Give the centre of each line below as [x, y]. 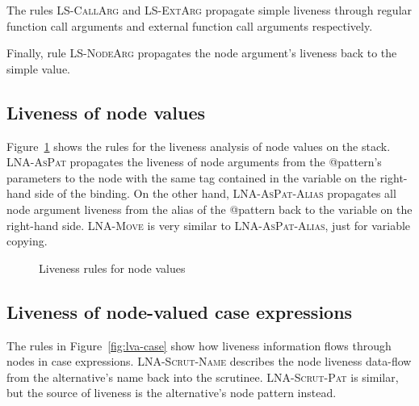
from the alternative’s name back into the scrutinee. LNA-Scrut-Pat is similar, [203, 377]
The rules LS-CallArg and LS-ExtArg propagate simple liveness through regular [209, 10]
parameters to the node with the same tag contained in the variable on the [191, 177]
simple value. [39, 68]
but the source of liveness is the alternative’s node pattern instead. [172, 393]
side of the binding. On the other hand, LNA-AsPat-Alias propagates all [216, 193]
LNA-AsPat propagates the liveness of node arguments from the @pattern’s [194, 162]
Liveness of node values [106, 112]
